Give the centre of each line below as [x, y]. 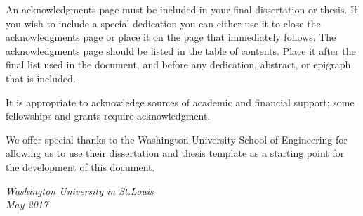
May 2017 [27, 204]
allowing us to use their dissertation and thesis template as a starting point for [175, 153]
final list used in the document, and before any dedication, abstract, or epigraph [178, 64]
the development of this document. [80, 166]
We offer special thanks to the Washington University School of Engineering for [177, 139]
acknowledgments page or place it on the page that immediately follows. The [171, 37]
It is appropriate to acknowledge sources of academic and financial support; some [180, 102]
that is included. [41, 78]
